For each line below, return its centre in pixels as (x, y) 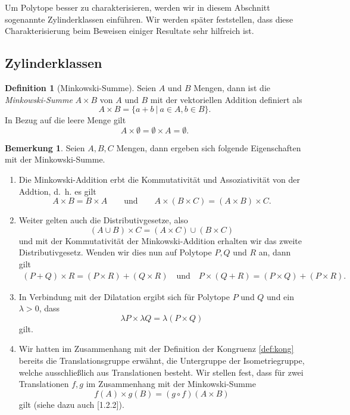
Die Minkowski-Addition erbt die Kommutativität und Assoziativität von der (160, 179)
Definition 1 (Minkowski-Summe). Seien (81, 87)
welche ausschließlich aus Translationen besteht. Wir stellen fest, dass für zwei (161, 372)
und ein (280, 296)
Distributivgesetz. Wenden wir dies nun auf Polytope (115, 252)
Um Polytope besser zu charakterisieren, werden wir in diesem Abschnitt (137, 7)
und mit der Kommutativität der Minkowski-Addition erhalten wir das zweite (160, 240)
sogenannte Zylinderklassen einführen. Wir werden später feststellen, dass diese (149, 19)
